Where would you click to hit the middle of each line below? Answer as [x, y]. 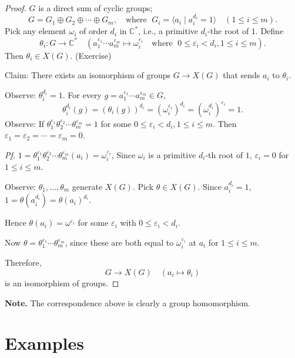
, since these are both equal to [119, 242]
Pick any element [36, 31]
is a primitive [172, 154]
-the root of [228, 31]
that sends [242, 75]
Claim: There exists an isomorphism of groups [88, 75]
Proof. [16, 8]
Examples [44, 343]
